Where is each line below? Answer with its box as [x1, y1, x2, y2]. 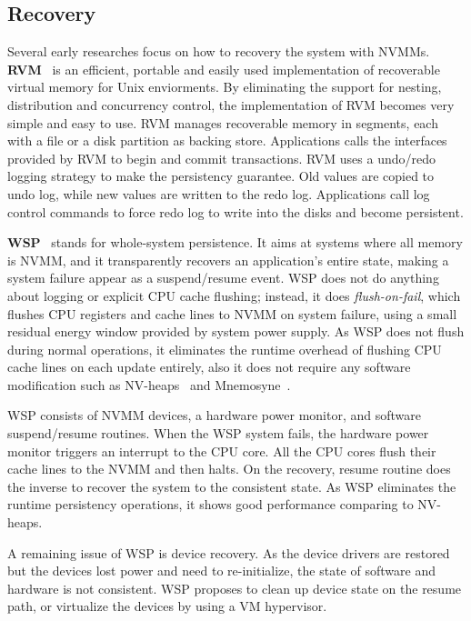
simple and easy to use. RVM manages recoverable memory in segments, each [7, 113, 438, 132]
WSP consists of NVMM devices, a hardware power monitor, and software [7, 406, 421, 425]
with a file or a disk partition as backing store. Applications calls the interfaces [7, 131, 447, 150]
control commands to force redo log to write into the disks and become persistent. [7, 202, 464, 221]
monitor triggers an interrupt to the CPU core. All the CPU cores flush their [7, 441, 436, 460]
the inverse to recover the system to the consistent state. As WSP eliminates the [7, 476, 456, 496]
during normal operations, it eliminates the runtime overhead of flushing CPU [7, 339, 442, 358]
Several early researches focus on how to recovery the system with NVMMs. [7, 42, 430, 61]
